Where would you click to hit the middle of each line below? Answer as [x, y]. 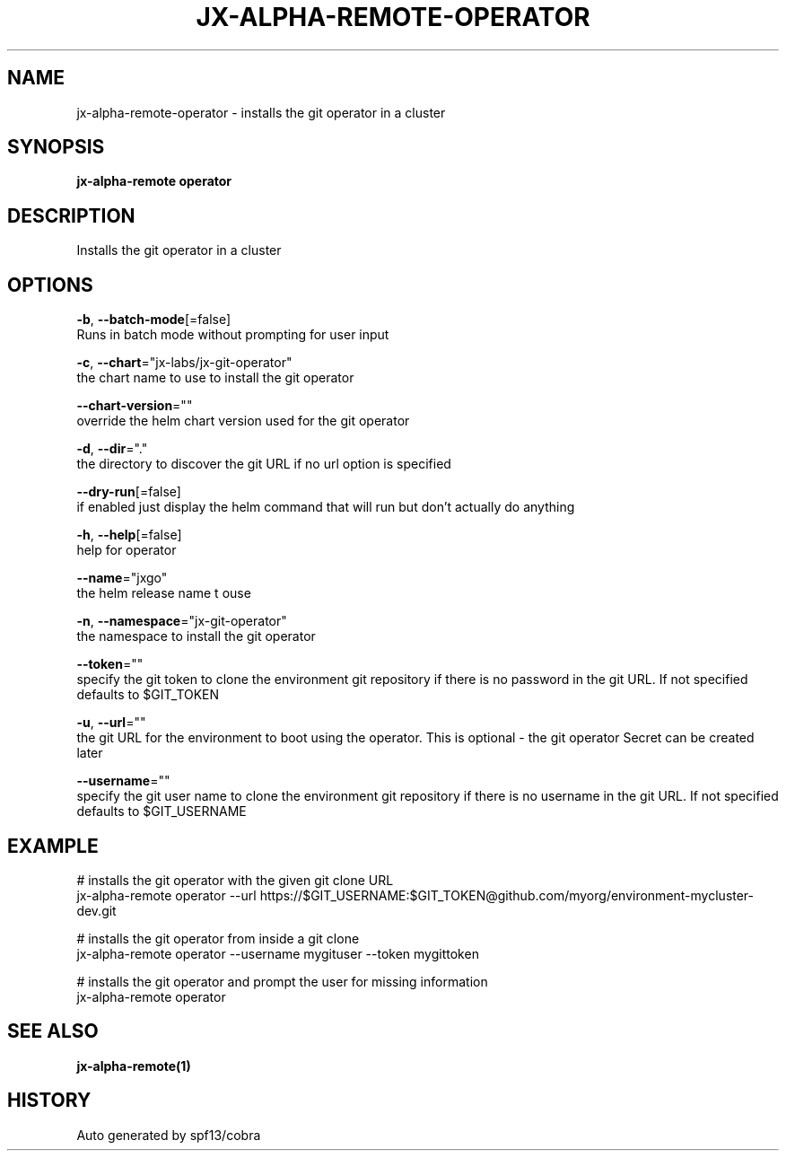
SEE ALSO [53, 1031]
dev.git [96, 910]
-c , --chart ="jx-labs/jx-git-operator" [184, 363]
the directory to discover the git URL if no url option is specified [264, 464]
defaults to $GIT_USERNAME [162, 811]
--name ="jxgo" [122, 578]
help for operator [127, 550]
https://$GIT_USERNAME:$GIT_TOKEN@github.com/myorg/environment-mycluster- [507, 895]
